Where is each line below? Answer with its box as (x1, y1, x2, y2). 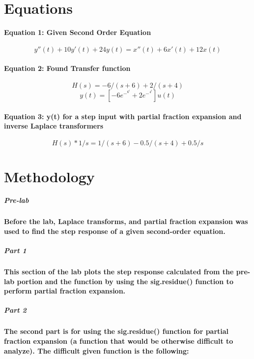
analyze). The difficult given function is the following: (4, 345, 189, 356)
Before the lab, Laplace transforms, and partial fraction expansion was (4, 216, 248, 227)
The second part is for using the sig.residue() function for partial (4, 326, 229, 336)
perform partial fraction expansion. (4, 286, 126, 296)
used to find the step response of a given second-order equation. (4, 226, 226, 236)
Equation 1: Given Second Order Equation (4, 27, 151, 37)
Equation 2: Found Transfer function (4, 63, 131, 73)
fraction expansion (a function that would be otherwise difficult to (4, 335, 233, 346)
